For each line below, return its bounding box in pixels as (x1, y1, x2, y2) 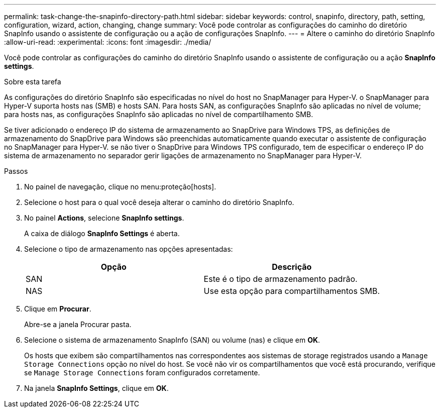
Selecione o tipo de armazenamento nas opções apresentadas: (24, 245, 233, 253)
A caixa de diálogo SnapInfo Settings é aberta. (24, 229, 180, 238)
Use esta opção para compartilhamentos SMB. (203, 286, 380, 296)
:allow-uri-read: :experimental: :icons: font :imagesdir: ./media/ (4, 38, 211, 46)
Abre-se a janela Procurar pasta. (24, 320, 132, 329)
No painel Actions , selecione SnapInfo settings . (24, 214, 184, 222)
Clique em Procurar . (24, 304, 91, 313)
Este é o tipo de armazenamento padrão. (203, 274, 358, 284)
